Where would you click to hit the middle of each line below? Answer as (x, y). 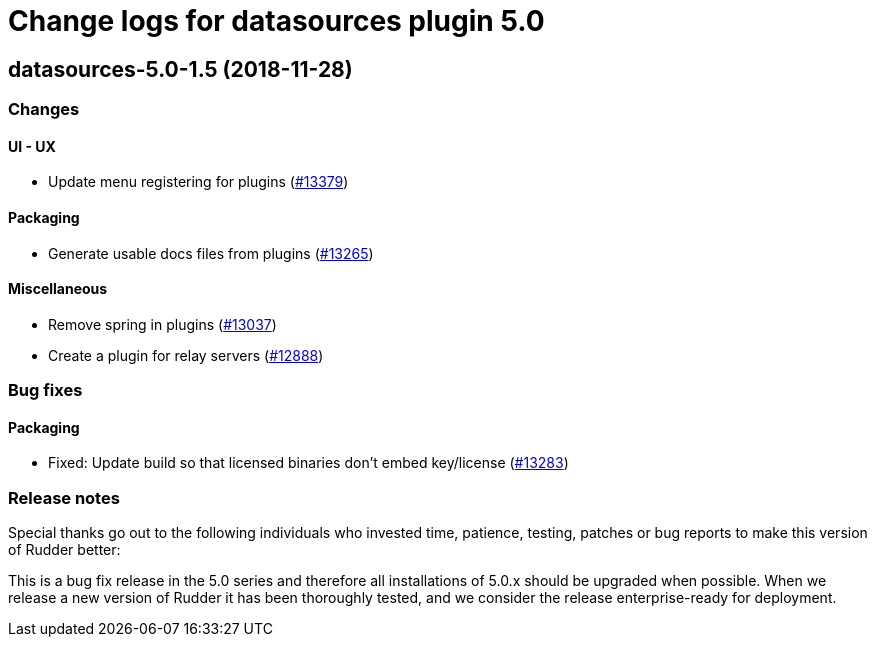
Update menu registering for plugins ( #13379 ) (198, 182)
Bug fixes (45, 390)
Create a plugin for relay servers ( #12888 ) (186, 355)
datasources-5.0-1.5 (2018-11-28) (180, 69)
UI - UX (32, 146)
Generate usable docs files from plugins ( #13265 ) (211, 253)
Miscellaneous (58, 289)
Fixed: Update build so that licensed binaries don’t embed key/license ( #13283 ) (308, 463)
